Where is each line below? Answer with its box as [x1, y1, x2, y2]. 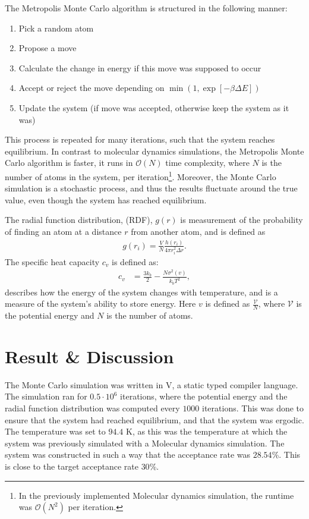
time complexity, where [165, 156, 250, 169]
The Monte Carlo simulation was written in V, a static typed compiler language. [5, 378, 298, 391]
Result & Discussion [5, 344, 174, 368]
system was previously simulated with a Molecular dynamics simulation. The [5, 436, 285, 449]
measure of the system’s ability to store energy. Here [5, 297, 196, 310]
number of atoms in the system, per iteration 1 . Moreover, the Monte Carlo [5, 168, 276, 183]
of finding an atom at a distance [5, 225, 122, 237]
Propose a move [18, 42, 77, 54]
